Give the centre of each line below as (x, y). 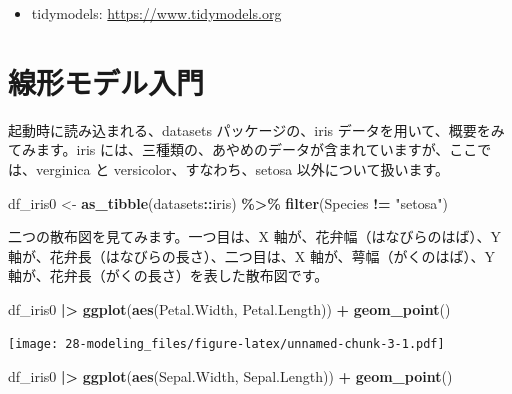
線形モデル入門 (106, 81)
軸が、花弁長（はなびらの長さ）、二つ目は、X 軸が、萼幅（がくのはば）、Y (252, 255)
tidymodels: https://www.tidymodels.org (156, 13)
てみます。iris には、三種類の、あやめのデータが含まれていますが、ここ (243, 149)
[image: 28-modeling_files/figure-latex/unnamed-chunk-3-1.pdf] (226, 344)
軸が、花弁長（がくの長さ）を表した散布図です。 (168, 275)
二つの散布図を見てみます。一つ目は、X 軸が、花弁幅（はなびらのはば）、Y (254, 236)
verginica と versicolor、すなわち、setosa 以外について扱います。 (242, 168)
